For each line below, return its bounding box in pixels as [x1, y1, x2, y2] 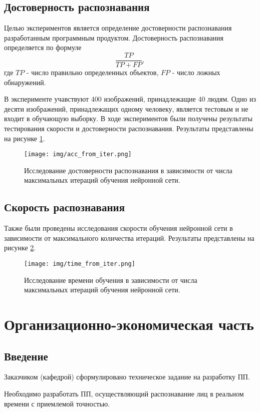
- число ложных [172, 67, 220, 78]
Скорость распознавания [4, 199, 125, 215]
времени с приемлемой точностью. [4, 398, 110, 408]
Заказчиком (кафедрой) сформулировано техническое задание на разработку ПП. [4, 371, 250, 382]
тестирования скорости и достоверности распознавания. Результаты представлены [4, 123, 253, 134]
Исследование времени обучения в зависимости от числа [24, 274, 197, 285]
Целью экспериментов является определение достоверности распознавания [4, 23, 232, 33]
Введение [4, 348, 48, 363]
